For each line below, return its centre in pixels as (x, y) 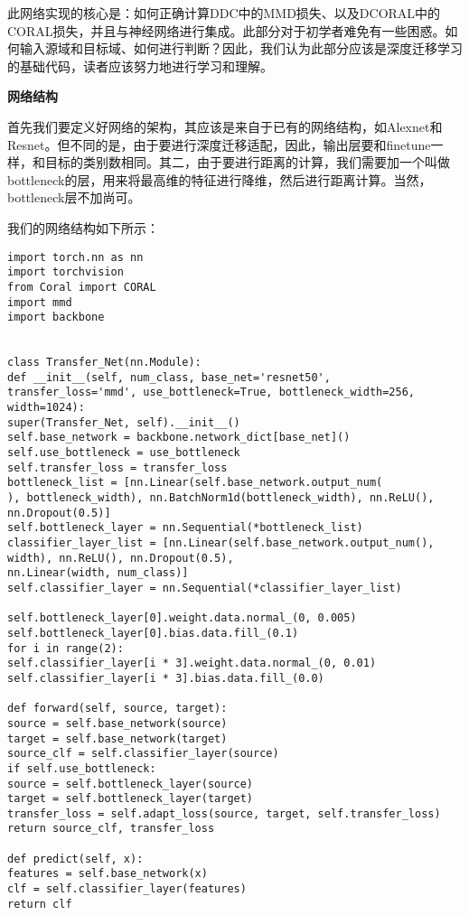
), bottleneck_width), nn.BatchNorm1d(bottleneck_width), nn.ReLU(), (221, 498)
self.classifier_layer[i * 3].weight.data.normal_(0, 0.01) (192, 663)
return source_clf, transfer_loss (111, 829)
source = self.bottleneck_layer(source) (131, 784)
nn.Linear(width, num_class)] (98, 573)
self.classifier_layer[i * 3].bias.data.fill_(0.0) (166, 678)
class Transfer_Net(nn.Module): (104, 363)
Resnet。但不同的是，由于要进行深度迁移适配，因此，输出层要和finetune (219, 144)
